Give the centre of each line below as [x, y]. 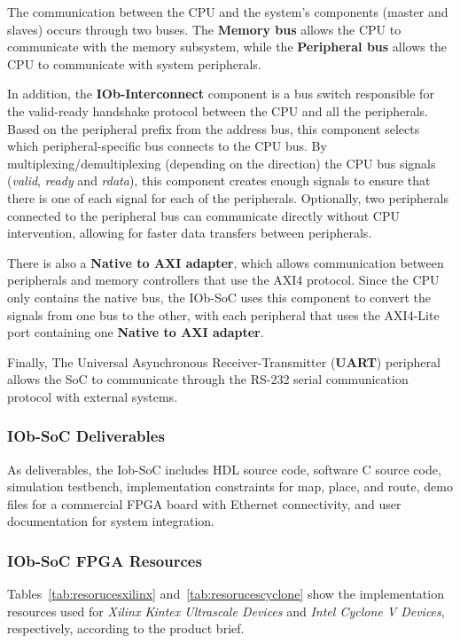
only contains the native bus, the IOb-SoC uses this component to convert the [219, 297]
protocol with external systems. [93, 396]
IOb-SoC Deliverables [86, 436]
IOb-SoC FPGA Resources [105, 560]
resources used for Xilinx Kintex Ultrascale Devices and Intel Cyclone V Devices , [226, 611]
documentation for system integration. [111, 521]
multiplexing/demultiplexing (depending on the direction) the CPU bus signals [222, 163]
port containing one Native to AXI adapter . [136, 332]
